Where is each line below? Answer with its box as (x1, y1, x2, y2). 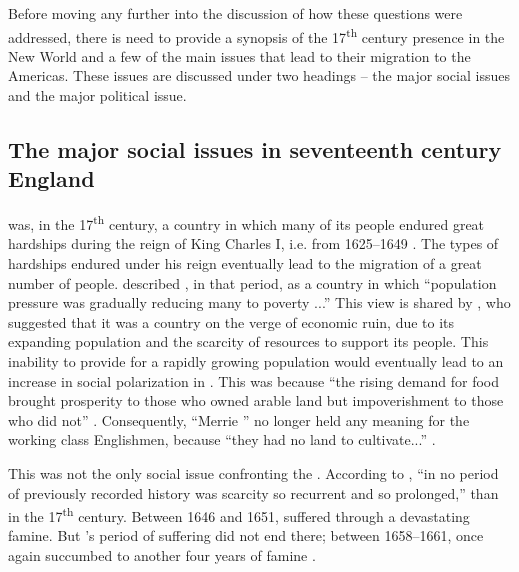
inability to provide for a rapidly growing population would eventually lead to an (8, 351, 504, 372)
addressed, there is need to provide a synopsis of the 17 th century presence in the (8, 23, 505, 47)
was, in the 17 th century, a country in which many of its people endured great (8, 211, 485, 234)
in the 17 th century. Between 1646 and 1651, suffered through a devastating (8, 503, 470, 526)
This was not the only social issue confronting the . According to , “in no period (8, 463, 499, 483)
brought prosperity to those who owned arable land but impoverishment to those (8, 390, 504, 411)
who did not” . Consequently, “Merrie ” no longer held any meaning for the (8, 409, 470, 430)
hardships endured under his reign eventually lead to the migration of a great (8, 253, 482, 274)
